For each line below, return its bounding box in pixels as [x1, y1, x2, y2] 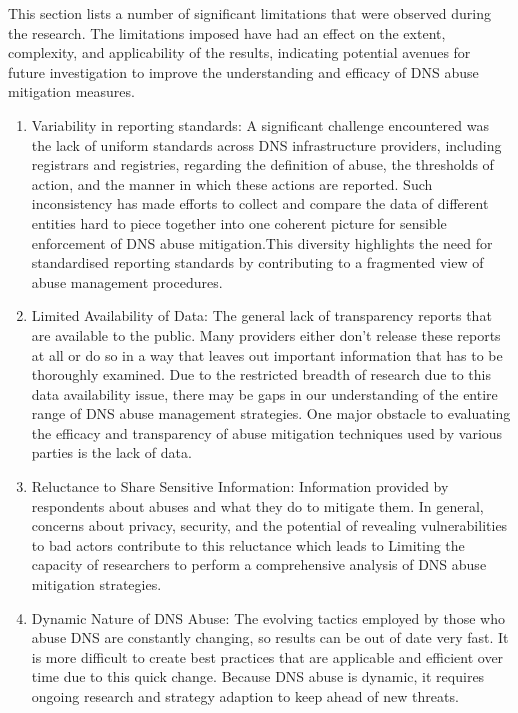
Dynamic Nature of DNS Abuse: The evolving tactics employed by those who [31, 607, 505, 628]
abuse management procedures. [31, 271, 223, 292]
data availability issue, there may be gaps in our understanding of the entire [31, 383, 498, 404]
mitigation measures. [8, 81, 135, 102]
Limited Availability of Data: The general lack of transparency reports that [31, 305, 492, 326]
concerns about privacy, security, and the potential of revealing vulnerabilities [31, 515, 508, 536]
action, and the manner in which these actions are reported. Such [31, 173, 433, 194]
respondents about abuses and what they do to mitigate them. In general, [31, 495, 484, 516]
